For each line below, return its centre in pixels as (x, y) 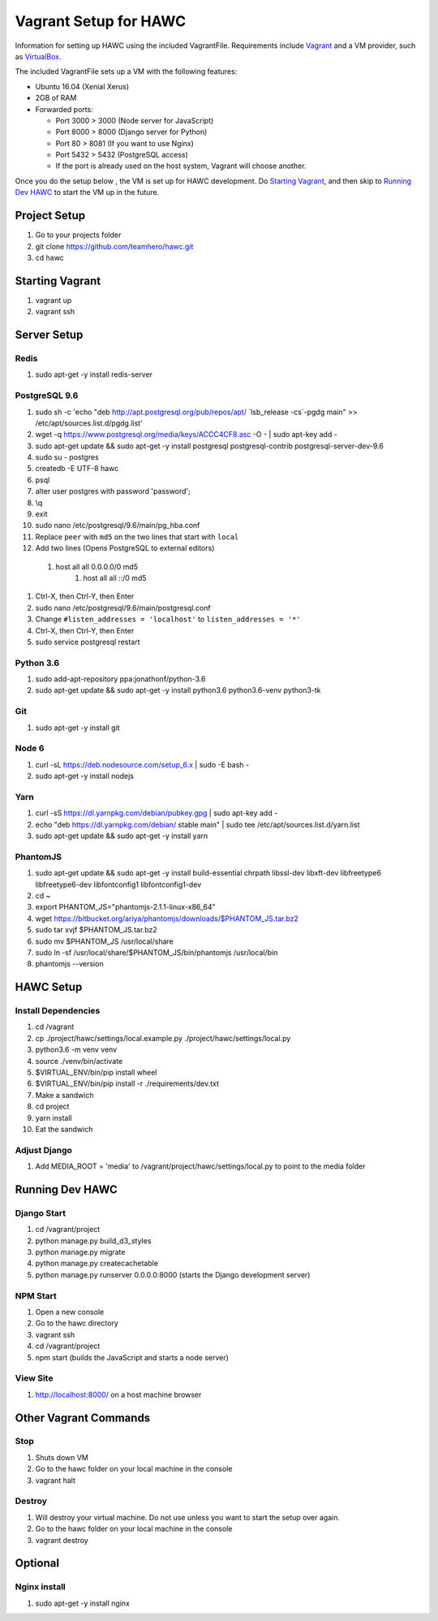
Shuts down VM (62, 1457)
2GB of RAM (56, 98)
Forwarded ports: (64, 109)
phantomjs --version (70, 964)
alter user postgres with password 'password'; (113, 491)
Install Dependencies (58, 1011)
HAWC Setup (49, 987)
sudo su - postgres (67, 457)
